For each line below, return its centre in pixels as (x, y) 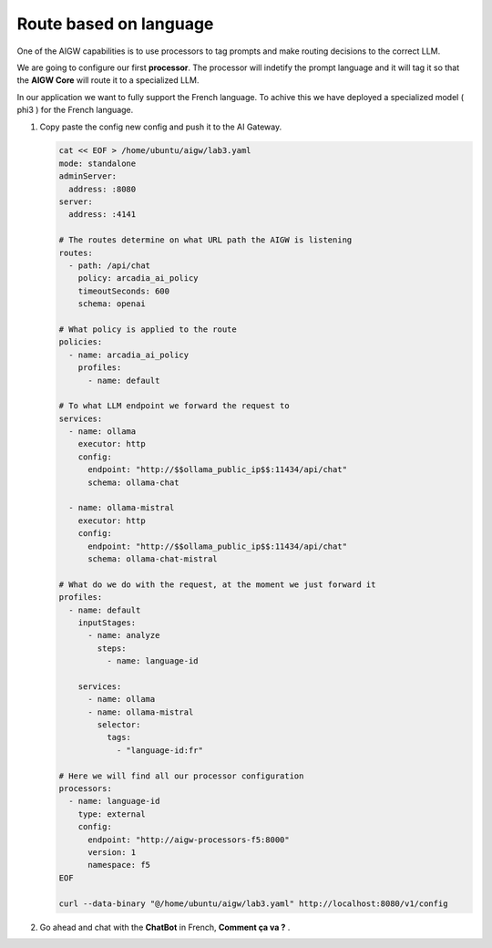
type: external (112, 814)
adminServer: (88, 176)
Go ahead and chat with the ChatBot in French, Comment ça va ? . (165, 927)
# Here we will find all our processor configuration (181, 776)
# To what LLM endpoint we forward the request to (174, 406)
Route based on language (115, 24)
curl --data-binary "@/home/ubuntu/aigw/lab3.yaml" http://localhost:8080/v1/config (253, 903)
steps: (112, 648)
